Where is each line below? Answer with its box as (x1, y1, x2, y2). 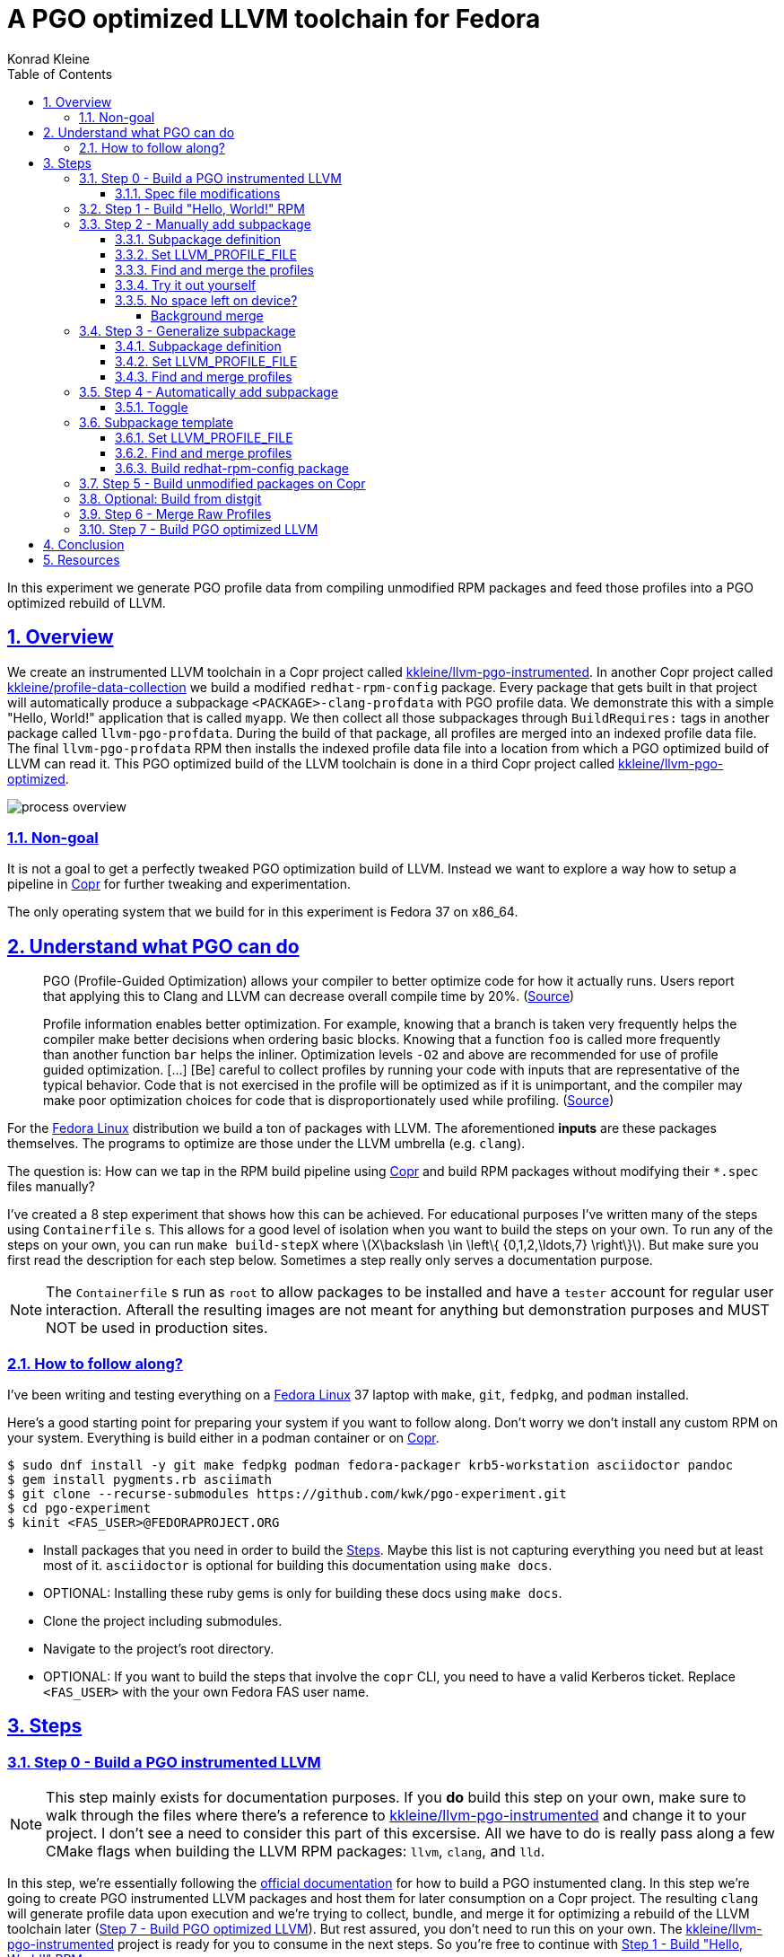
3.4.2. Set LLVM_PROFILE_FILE (115, 353, 298, 369)
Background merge (151, 307, 264, 323)
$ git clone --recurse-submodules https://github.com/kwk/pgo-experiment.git (7, 1486, 567, 1501)
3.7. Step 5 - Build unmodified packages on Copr (79, 475, 366, 491)
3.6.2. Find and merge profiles (115, 444, 292, 461)
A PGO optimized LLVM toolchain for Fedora (7, 4, 541, 34)
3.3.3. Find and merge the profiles (115, 261, 314, 277)
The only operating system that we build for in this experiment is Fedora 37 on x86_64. (7, 904, 518, 920)
